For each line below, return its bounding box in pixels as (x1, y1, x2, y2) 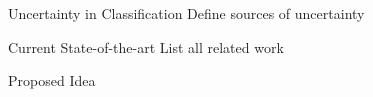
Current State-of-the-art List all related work (8, 36, 284, 57)
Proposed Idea (8, 70, 96, 91)
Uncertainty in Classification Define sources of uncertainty (8, 3, 365, 23)
